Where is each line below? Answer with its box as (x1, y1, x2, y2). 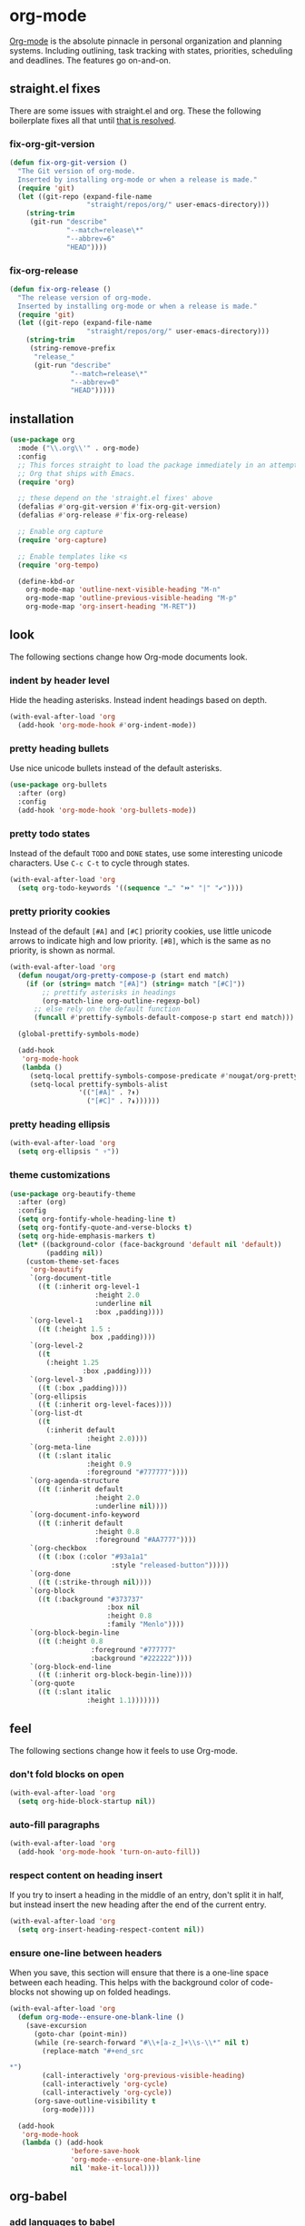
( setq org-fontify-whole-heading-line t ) (17, 1214, 177, 1224)
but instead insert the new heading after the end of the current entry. (9, 1899, 267, 1910)
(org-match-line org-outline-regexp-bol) (42, 996, 202, 1005)
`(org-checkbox (29, 1544, 88, 1553)
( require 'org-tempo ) (17, 560, 100, 569)
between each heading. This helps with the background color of (9, 1977, 250, 1988)
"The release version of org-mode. (17, 292, 152, 302)
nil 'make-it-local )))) (70, 2163, 161, 2172)
